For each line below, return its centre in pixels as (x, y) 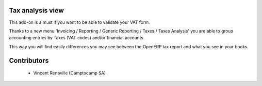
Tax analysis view (36, 10)
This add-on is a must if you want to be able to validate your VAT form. (80, 22)
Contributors (29, 60)
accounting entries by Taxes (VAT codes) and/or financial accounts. (77, 38)
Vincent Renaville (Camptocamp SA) (70, 73)
